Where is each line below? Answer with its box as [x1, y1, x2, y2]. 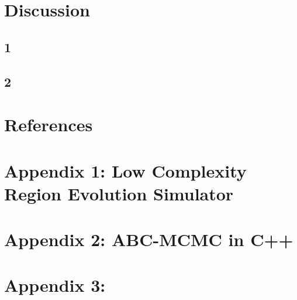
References [4, 112, 93, 137]
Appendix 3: [4, 273, 106, 297]
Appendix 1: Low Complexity [4, 158, 247, 182]
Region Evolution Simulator [4, 181, 234, 205]
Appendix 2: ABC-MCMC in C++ [4, 227, 293, 251]
